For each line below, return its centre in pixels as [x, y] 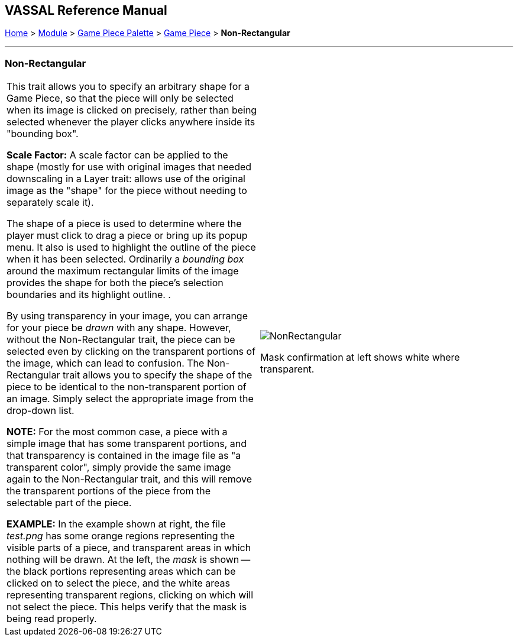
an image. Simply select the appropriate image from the [130, 399]
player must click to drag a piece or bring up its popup [127, 236]
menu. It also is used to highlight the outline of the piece [131, 247]
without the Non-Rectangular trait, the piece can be [121, 340]
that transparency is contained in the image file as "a [124, 456]
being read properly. [52, 619]
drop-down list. [41, 411]
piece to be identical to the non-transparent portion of [127, 387]
